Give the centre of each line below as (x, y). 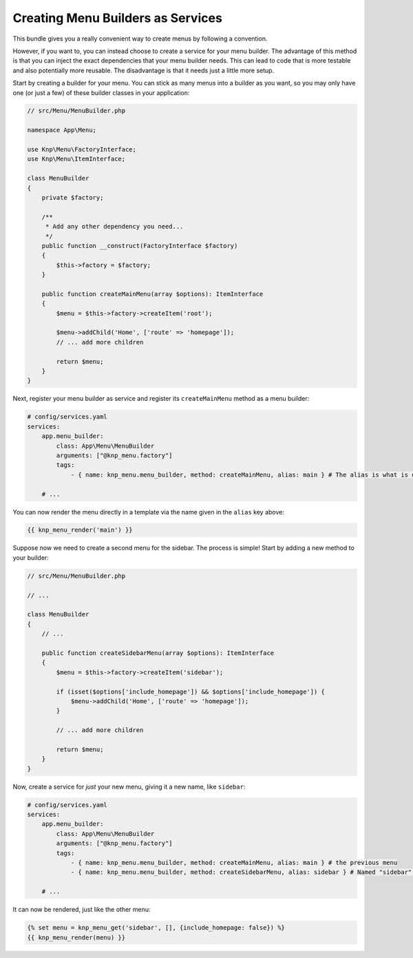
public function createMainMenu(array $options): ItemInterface (152, 294)
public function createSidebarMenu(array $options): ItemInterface (158, 653)
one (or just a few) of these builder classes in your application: (101, 92)
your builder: (31, 557)
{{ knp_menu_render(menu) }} (76, 937)
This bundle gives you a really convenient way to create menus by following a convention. (140, 39)
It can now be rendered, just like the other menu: (82, 910)
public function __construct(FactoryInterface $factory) (140, 246)
